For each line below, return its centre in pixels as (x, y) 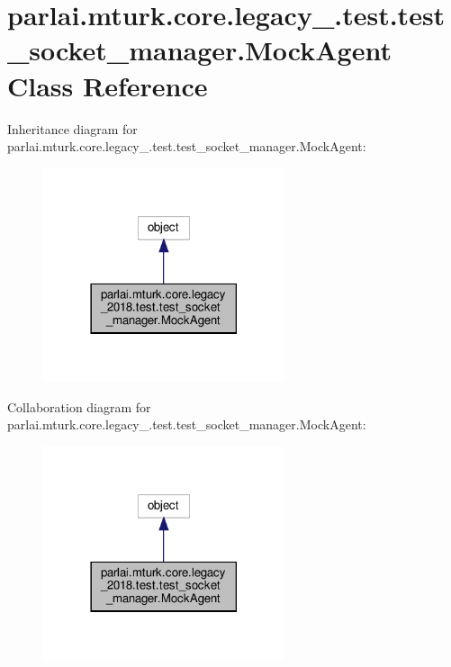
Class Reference (108, 85)
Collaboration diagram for (79, 406)
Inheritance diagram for (72, 128)
